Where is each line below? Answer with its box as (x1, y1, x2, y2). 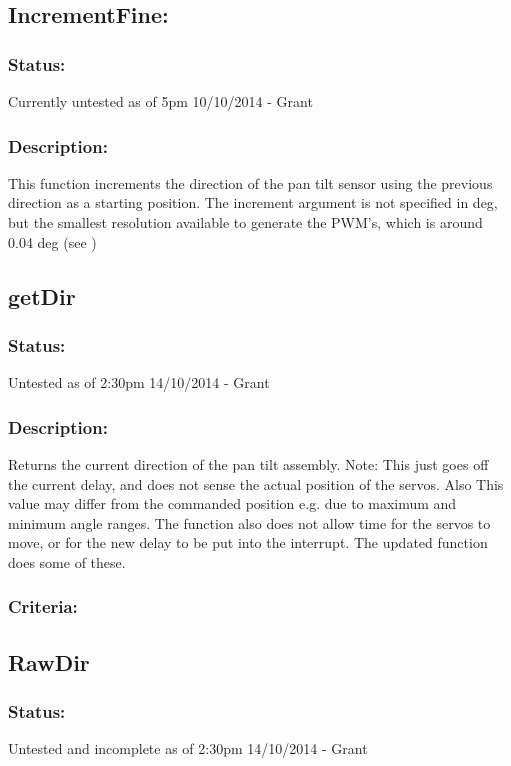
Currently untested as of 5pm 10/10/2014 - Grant (8, 91, 313, 111)
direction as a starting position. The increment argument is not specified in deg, (8, 192, 498, 213)
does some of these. (8, 551, 126, 572)
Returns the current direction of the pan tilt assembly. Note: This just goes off (8, 454, 489, 474)
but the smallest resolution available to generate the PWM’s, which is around (8, 212, 483, 232)
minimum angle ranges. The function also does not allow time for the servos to (8, 512, 491, 533)
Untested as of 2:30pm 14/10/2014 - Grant (8, 372, 270, 393)
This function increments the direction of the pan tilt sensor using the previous (8, 172, 493, 193)
